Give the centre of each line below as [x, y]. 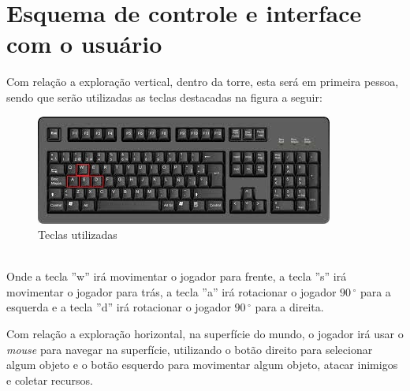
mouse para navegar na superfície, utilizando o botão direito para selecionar [190, 349]
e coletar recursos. [50, 380]
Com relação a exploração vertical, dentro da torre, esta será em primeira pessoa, [203, 82]
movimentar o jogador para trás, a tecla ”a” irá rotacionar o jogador [171, 291]
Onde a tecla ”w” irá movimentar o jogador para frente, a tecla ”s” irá [177, 276]
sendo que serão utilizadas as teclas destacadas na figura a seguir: [164, 97]
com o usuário [84, 44]
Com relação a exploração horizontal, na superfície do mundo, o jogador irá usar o [205, 334]
